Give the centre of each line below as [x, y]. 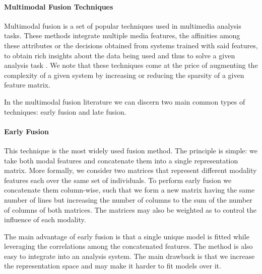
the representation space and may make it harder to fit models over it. [113, 266]
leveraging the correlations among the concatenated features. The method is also [128, 246]
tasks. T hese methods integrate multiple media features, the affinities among [122, 35]
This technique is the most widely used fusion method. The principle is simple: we [131, 150]
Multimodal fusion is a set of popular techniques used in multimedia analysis [123, 25]
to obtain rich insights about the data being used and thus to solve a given [120, 55]
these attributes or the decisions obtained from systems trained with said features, [131, 45]
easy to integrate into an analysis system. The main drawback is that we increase [129, 256]
